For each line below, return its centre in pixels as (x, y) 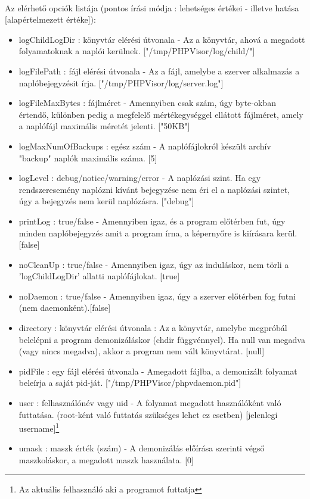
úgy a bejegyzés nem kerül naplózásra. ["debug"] (106, 201)
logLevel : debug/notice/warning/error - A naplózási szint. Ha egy (140, 178)
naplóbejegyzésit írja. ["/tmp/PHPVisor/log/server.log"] (121, 82)
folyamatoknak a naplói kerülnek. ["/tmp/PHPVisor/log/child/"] (137, 51)
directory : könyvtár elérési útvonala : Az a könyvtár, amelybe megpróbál (153, 328)
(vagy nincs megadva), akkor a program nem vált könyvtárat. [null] (142, 351)
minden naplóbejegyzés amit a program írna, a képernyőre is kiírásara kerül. (158, 233)
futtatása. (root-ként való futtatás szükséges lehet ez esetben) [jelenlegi (148, 414)
